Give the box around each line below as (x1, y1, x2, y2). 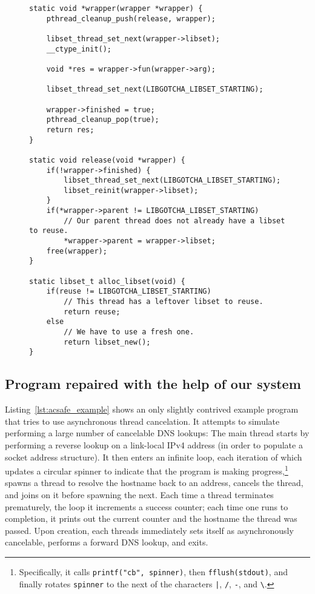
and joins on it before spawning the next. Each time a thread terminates (5, 488, 274, 501)
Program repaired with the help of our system (5, 374, 301, 393)
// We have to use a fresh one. (64, 328, 194, 336)
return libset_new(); (64, 337, 151, 346)
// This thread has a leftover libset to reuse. (64, 297, 264, 306)
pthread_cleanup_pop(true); (46, 115, 159, 124)
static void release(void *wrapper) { (29, 155, 185, 164)
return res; (46, 125, 94, 134)
